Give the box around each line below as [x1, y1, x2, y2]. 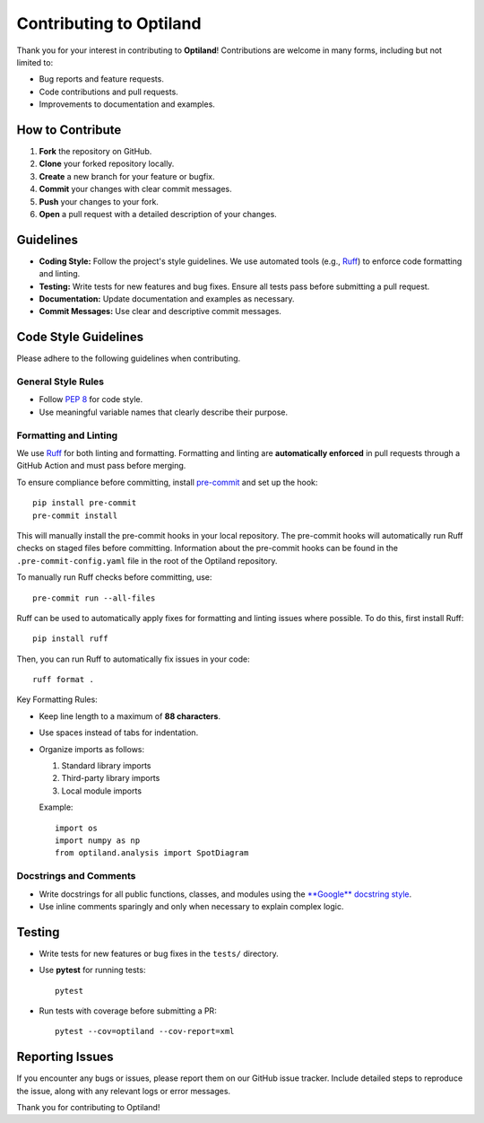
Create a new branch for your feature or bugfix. [39, 171, 215, 181]
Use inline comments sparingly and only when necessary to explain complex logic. [39, 900, 344, 911]
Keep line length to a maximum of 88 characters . [39, 710, 221, 722]
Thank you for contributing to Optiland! [16, 1102, 160, 1113]
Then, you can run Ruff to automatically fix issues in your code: [16, 654, 250, 664]
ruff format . [32, 674, 94, 685]
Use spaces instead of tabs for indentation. [39, 727, 199, 738]
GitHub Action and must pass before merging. [16, 461, 186, 471]
